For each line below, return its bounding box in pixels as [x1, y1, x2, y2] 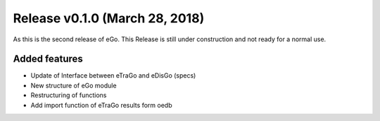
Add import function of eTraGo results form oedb [30, 101, 172, 109]
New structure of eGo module [30, 81, 117, 90]
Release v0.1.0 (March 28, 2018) [13, 10, 205, 26]
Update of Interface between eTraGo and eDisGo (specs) [30, 71, 196, 80]
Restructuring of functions [30, 91, 107, 99]
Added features [13, 53, 84, 65]
